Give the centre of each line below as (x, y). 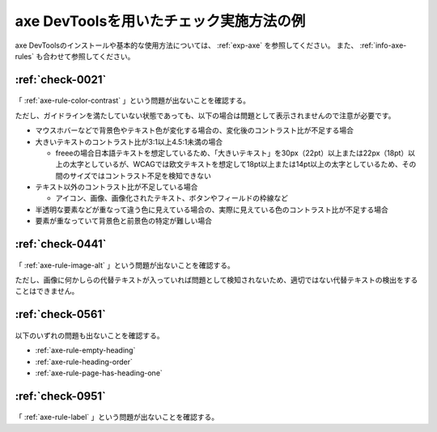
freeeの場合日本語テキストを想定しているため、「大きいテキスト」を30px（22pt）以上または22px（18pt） (232, 153)
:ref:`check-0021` (61, 80)
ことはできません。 (47, 291)
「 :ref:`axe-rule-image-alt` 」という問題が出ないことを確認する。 (125, 265)
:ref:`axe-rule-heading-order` (84, 362)
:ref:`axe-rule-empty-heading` (85, 350)
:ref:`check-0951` (61, 396)
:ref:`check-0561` (61, 314)
